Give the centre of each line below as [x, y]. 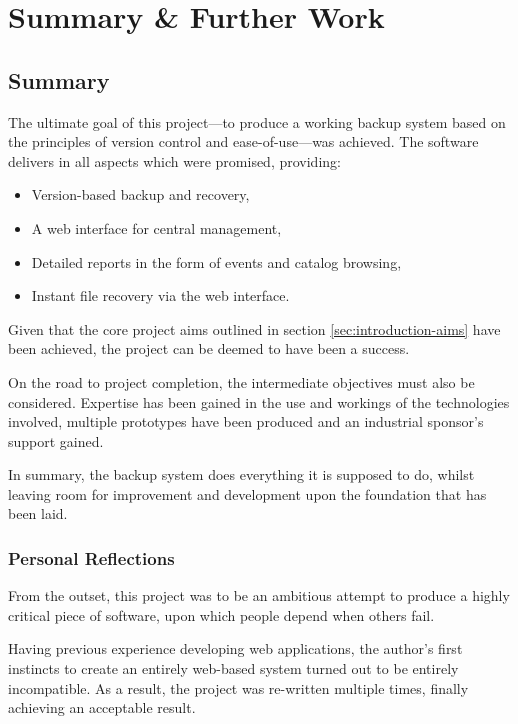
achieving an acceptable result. [102, 707]
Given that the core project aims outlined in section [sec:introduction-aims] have [254, 328]
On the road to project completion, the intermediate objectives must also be [241, 381]
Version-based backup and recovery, [140, 194]
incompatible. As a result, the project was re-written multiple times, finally [238, 687]
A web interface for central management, [156, 227]
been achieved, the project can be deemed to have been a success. [209, 348]
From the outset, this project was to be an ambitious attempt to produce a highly [259, 595]
